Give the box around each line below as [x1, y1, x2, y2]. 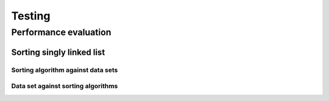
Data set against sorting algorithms [11, 82, 118, 91]
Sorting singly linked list [11, 47, 105, 57]
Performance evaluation [11, 27, 111, 38]
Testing [11, 9, 51, 23]
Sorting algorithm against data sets [11, 66, 118, 74]
